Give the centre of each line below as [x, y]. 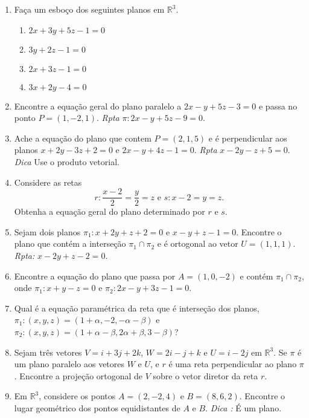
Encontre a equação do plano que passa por [95, 276]
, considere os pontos [77, 396]
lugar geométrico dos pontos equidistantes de [97, 407]
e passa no [278, 106]
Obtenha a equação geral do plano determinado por [110, 211]
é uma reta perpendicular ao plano [233, 364]
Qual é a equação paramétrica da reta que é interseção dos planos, [137, 308]
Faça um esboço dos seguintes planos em [89, 9]
